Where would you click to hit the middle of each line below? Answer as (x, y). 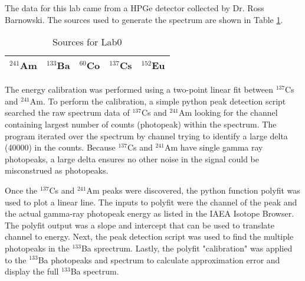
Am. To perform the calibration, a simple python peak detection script (158, 101)
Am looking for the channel (228, 112)
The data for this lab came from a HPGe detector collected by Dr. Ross (135, 8)
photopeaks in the (37, 248)
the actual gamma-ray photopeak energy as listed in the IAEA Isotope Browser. (150, 213)
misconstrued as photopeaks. (57, 170)
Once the (21, 190)
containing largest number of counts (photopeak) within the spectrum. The (141, 124)
